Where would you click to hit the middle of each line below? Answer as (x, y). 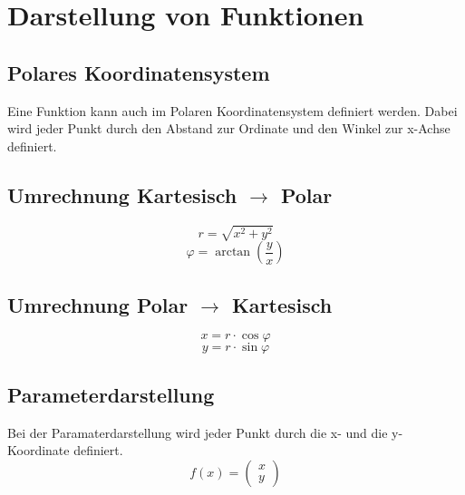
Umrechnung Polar (98, 304)
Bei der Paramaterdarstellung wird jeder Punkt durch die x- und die (198, 432)
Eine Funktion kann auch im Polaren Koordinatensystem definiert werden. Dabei (232, 110)
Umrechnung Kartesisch (122, 194)
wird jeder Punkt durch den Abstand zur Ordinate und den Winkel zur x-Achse (229, 128)
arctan (233, 252)
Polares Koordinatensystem (139, 72)
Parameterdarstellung (111, 394)
